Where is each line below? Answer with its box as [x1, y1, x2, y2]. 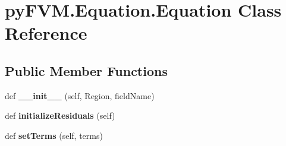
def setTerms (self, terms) [5, 129, 103, 141]
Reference [5, 21, 87, 45]
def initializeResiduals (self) [5, 109, 115, 122]
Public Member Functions [5, 61, 168, 80]
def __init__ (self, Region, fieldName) [5, 89, 155, 101]
